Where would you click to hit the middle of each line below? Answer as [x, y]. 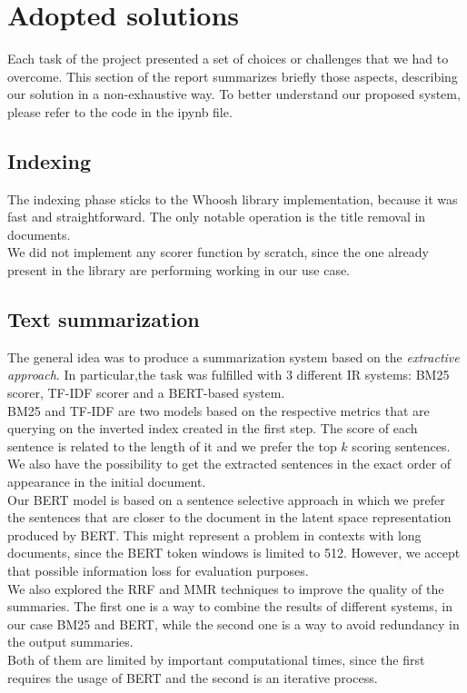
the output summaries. [70, 642]
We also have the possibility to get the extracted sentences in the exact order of [229, 464]
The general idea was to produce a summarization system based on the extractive [233, 356]
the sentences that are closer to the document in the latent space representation [229, 517]
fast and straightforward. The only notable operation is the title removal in [217, 217]
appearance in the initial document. [107, 482]
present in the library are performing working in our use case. [179, 270]
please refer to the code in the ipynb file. [120, 111]
